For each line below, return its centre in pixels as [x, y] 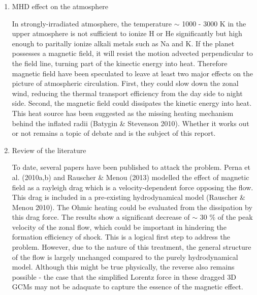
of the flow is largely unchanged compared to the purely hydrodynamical [125, 257]
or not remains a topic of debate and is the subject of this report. [114, 133]
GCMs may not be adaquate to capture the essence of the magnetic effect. [127, 287]
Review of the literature [49, 150]
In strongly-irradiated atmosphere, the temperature [92, 23]
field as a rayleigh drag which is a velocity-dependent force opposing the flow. [133, 187]
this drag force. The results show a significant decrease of [101, 217]
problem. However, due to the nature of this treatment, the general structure [132, 247]
